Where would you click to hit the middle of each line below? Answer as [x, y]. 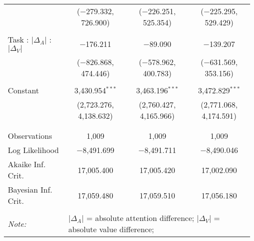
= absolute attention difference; [140, 218]
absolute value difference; [111, 229]
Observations [30, 136]
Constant [23, 90]
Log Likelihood [33, 150]
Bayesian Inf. [30, 189]
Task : [18, 39]
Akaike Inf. [27, 164]
